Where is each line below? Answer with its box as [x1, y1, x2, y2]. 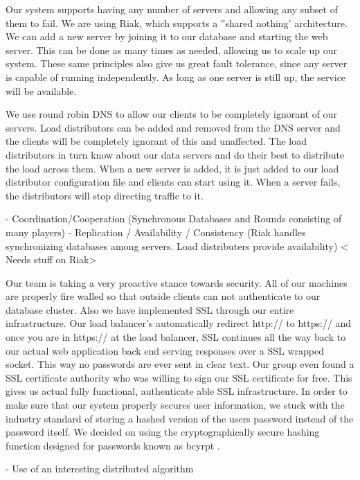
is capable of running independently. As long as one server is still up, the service [6, 69, 346, 84]
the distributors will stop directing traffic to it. [6, 188, 204, 202]
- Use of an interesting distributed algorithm [6, 461, 194, 476]
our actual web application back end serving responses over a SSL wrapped [6, 343, 324, 357]
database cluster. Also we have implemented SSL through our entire [6, 302, 294, 317]
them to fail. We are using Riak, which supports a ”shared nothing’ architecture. [6, 15, 348, 30]
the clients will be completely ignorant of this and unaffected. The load [6, 134, 307, 148]
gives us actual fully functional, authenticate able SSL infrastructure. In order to [6, 384, 348, 398]
